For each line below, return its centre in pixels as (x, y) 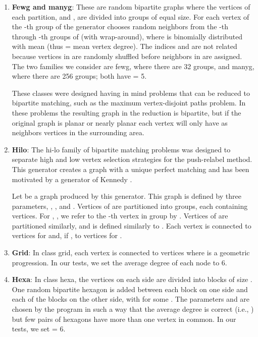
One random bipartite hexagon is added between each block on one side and (130, 289)
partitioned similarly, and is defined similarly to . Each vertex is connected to (132, 225)
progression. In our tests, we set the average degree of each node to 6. (119, 262)
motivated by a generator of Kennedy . (72, 179)
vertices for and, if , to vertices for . (67, 235)
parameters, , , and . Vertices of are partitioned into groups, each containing (130, 206)
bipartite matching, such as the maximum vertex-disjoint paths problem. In (129, 103)
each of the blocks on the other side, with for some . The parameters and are (131, 299)
